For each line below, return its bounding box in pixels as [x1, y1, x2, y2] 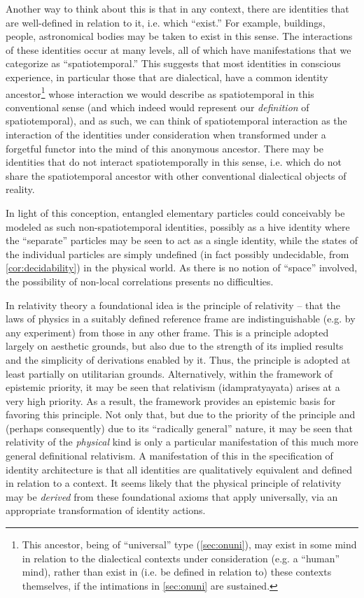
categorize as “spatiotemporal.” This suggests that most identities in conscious [6, 56, 341, 71]
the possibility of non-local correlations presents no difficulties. [6, 273, 274, 288]
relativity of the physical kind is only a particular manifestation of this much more [6, 434, 358, 449]
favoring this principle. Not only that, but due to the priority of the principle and [6, 407, 356, 422]
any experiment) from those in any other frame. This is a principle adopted [6, 325, 329, 339]
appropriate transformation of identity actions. [6, 503, 206, 518]
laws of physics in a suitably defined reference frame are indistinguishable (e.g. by [6, 311, 356, 326]
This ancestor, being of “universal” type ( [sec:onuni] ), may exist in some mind [22, 537, 357, 552]
